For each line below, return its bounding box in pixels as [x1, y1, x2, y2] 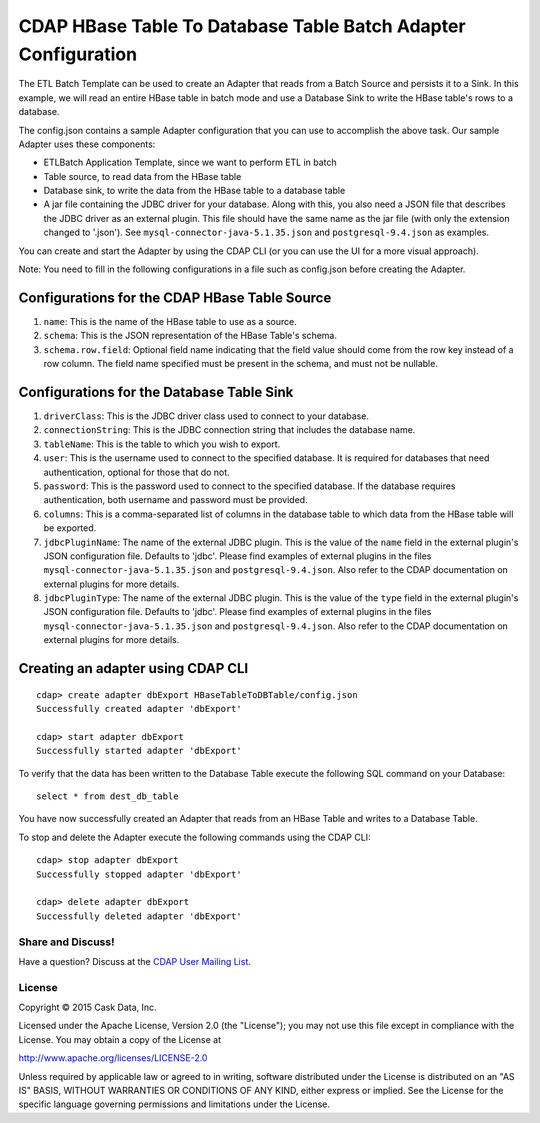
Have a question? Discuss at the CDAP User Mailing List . [18, 955, 252, 967]
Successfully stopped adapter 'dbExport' [36, 868, 242, 880]
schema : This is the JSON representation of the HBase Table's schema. [43, 330, 337, 342]
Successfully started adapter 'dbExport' [36, 745, 242, 757]
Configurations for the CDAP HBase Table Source [18, 289, 332, 306]
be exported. [43, 522, 97, 534]
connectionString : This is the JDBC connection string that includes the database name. [43, 424, 416, 436]
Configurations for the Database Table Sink [18, 383, 294, 400]
